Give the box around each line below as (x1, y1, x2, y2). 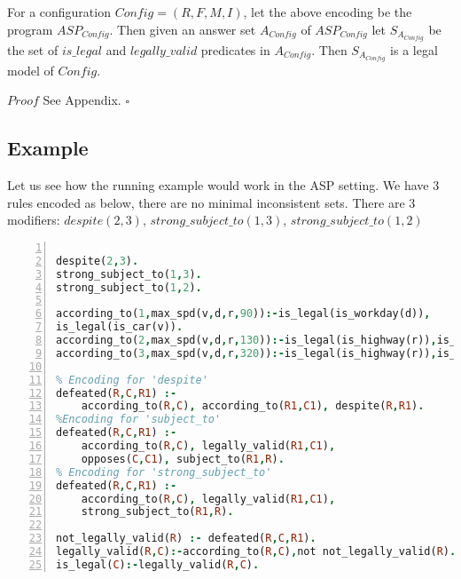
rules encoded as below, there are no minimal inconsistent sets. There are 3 (7, 193, 416, 211)
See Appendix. (43, 91, 121, 109)
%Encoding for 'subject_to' (56, 413, 222, 426)
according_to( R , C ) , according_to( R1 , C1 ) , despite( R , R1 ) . (81, 400, 425, 413)
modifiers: (7, 210, 60, 229)
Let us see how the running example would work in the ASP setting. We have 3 (7, 176, 440, 194)
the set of (7, 40, 59, 59)
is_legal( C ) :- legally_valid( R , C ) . (56, 558, 260, 571)
